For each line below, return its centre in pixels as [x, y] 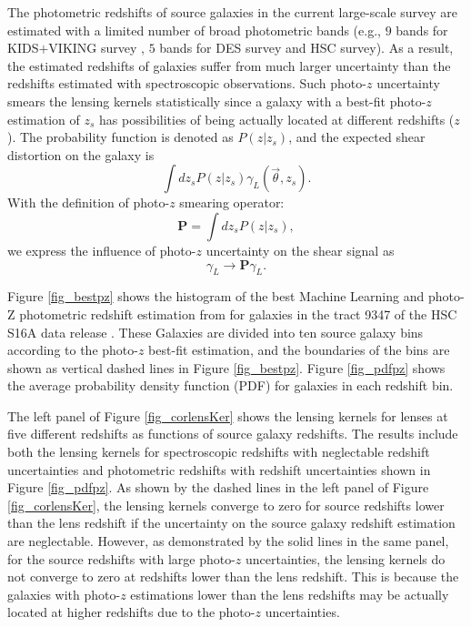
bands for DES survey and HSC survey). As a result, [306, 48]
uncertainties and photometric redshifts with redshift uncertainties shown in [219, 469]
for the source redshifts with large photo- [121, 558]
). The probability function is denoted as [120, 137]
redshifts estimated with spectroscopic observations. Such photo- [187, 83]
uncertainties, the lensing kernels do [346, 558]
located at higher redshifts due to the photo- [131, 612]
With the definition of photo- [89, 202]
